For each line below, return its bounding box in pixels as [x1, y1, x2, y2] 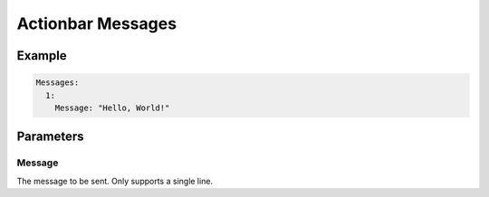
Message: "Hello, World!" [54, 102, 170, 113]
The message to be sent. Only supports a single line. [16, 175, 213, 186]
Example [16, 48, 67, 63]
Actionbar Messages [16, 14, 177, 33]
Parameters [16, 129, 84, 145]
